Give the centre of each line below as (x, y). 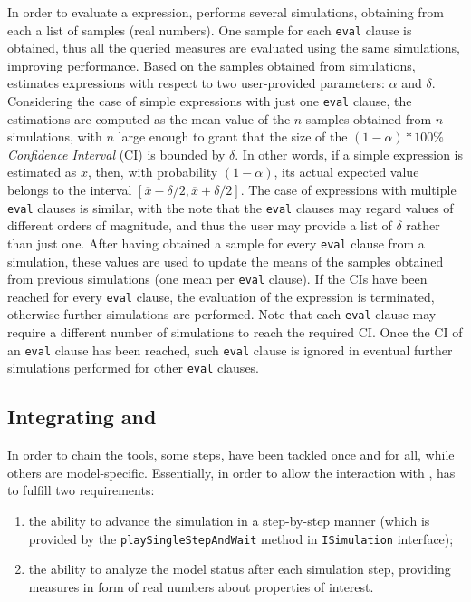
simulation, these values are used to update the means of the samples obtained (226, 261)
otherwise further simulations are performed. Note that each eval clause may (222, 314)
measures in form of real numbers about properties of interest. (201, 586)
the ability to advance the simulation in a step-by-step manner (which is (229, 521)
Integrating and (82, 417)
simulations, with (55, 136)
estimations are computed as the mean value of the (149, 118)
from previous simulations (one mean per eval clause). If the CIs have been (217, 279)
